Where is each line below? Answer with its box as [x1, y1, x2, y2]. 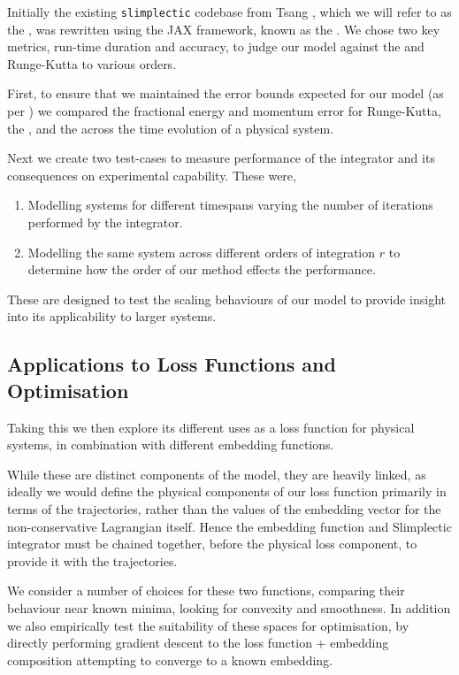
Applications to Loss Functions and [7, 350, 336, 378]
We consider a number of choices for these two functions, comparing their [7, 581, 405, 600]
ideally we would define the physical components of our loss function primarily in [7, 482, 447, 501]
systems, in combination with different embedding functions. [7, 435, 334, 454]
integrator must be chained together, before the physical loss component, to [7, 534, 417, 553]
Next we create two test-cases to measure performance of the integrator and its [7, 149, 435, 167]
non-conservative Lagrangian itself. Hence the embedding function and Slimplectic [7, 517, 452, 535]
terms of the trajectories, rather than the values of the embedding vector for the [7, 499, 441, 518]
